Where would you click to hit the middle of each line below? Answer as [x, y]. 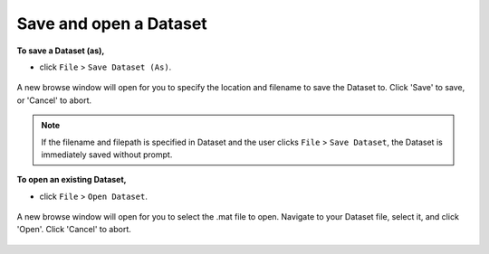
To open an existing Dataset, [72, 180]
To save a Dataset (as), [61, 51]
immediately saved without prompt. [107, 155]
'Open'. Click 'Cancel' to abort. [74, 230]
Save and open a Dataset [112, 24]
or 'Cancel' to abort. [54, 100]
